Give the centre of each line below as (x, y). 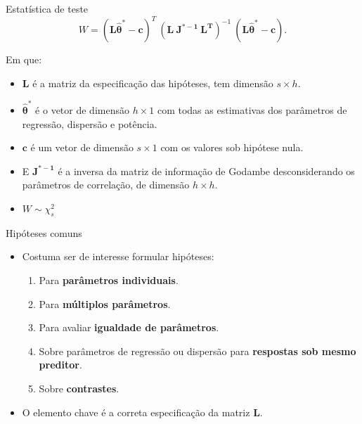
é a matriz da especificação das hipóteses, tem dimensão (153, 83)
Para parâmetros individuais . (109, 280)
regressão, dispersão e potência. (90, 123)
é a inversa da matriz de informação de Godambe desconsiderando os (206, 171)
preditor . (60, 365)
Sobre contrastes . (79, 388)
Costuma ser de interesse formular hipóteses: (118, 256)
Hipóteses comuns (44, 232)
